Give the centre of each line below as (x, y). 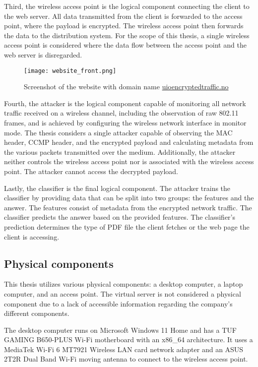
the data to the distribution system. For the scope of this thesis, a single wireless (127, 35)
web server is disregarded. (43, 54)
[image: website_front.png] (70, 71)
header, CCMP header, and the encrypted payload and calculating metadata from (129, 142)
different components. (37, 313)
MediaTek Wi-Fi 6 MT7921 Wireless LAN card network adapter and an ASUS (124, 349)
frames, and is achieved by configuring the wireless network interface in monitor (125, 122)
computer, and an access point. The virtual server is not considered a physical (123, 293)
